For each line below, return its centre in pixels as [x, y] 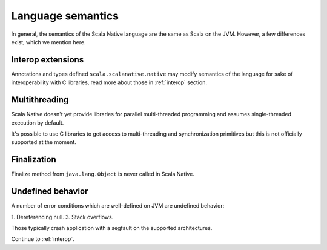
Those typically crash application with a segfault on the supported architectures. [112, 228]
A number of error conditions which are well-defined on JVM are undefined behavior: [118, 206]
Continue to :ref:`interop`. [43, 239]
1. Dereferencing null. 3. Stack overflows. [62, 217]
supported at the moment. [44, 142]
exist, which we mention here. [48, 42]
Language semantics [65, 16]
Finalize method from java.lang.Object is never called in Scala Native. [103, 174]
